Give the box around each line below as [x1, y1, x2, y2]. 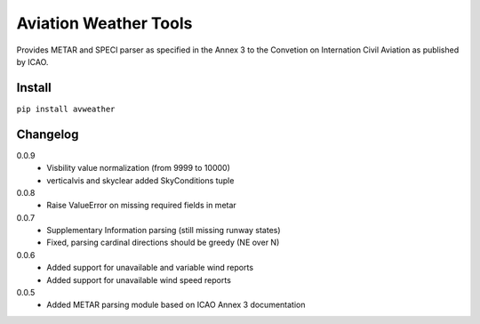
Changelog [16, 126, 79, 142]
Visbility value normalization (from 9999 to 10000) [46, 163, 230, 174]
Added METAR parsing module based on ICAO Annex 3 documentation [46, 299, 306, 311]
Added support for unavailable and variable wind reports [46, 263, 253, 273]
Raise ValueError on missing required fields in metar [46, 200, 237, 211]
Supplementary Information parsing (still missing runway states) [46, 225, 281, 236]
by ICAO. [16, 56, 49, 67]
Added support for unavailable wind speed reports [46, 274, 231, 285]
